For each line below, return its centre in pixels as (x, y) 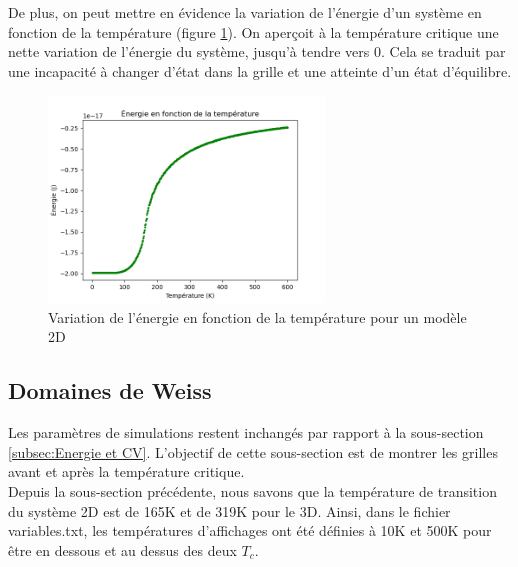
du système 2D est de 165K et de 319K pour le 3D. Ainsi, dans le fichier (229, 510)
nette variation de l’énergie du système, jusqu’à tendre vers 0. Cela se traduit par (257, 51)
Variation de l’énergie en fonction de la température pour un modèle (257, 316)
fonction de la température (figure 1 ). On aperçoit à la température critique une (253, 31)
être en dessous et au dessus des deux (122, 549)
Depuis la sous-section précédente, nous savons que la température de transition (252, 491)
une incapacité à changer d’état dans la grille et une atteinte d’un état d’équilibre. (260, 70)
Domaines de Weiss (110, 390)
